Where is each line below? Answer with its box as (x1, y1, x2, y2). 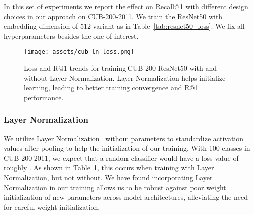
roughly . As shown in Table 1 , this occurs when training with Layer (4, 162, 214, 173)
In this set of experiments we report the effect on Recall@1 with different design (4, 1, 248, 11)
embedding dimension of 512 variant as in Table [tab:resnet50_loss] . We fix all (4, 21, 245, 31)
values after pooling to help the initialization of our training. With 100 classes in (4, 143, 250, 153)
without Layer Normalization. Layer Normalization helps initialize (24, 72, 226, 83)
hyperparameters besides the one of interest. (4, 30, 139, 41)
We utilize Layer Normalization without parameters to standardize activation (4, 133, 244, 143)
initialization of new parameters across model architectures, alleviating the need (4, 192, 248, 202)
